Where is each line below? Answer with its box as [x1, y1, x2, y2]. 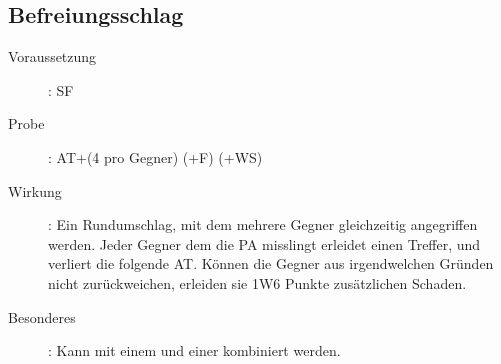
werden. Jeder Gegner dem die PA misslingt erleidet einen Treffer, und [48, 233, 481, 254]
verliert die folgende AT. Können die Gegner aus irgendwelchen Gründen [48, 253, 494, 274]
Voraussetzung [8, 46, 97, 67]
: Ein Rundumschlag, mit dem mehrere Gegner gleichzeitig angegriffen [48, 214, 478, 235]
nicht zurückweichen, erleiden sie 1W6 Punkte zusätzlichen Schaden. [48, 272, 467, 293]
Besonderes [8, 306, 76, 327]
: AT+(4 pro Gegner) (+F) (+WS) [48, 146, 263, 167]
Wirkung [8, 180, 62, 201]
